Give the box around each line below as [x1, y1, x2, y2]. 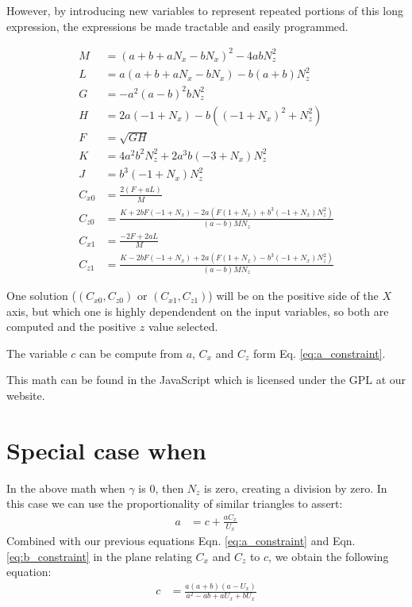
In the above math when [6, 479, 125, 496]
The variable [6, 344, 67, 361]
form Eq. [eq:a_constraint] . [252, 344, 386, 361]
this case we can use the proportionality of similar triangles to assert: [6, 495, 343, 512]
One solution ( [6, 287, 76, 304]
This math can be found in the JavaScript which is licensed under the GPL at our [6, 371, 406, 388]
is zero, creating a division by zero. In [204, 479, 387, 496]
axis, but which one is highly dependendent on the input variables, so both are [6, 302, 389, 319]
